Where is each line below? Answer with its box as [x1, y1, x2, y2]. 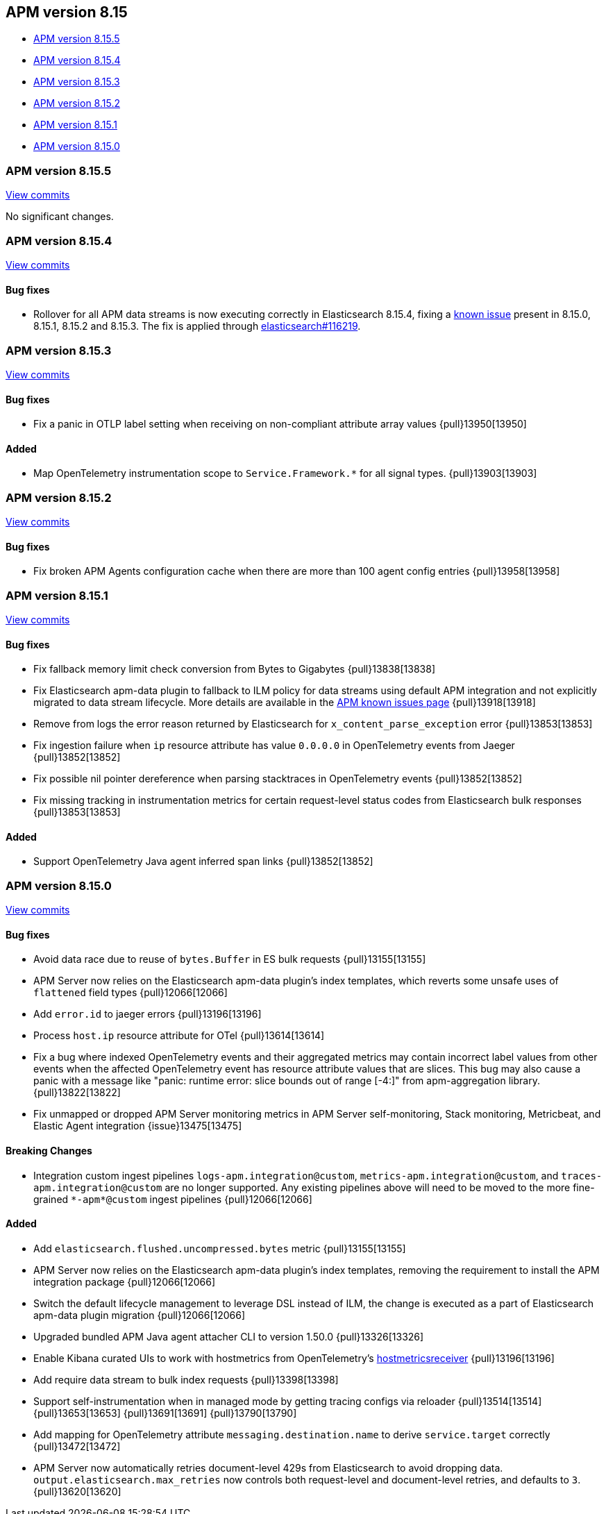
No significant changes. [6, 210, 114, 223]
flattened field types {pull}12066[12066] [33, 986, 228, 999]
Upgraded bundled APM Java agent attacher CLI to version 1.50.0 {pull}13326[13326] [33, 1330, 424, 1343]
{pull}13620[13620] [33, 1485, 121, 1497]
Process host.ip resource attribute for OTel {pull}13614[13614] [33, 1029, 325, 1042]
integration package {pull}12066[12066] [33, 1275, 215, 1288]
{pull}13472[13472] [33, 1440, 121, 1452]
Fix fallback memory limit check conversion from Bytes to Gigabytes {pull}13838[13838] [33, 663, 436, 675]
